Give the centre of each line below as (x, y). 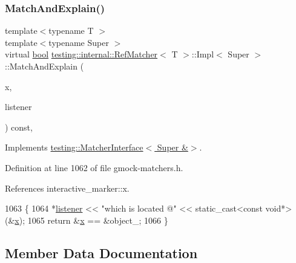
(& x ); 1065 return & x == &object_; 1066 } (87, 220)
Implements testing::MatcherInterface (74, 147)
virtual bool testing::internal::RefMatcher (81, 54)
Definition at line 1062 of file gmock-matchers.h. (94, 167)
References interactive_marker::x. (67, 188)
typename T (71, 31)
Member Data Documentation (101, 252)
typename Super (79, 42)
